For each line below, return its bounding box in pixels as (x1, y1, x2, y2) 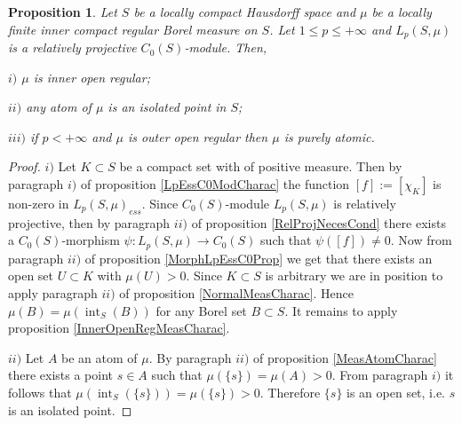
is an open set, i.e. (346, 383, 446, 402)
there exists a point (8, 366, 114, 384)
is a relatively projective (8, 38, 137, 57)
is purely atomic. (283, 127, 375, 146)
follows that (8, 383, 72, 402)
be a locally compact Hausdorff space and (133, 3, 356, 20)
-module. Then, (184, 38, 267, 57)
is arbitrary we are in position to (265, 266, 443, 285)
